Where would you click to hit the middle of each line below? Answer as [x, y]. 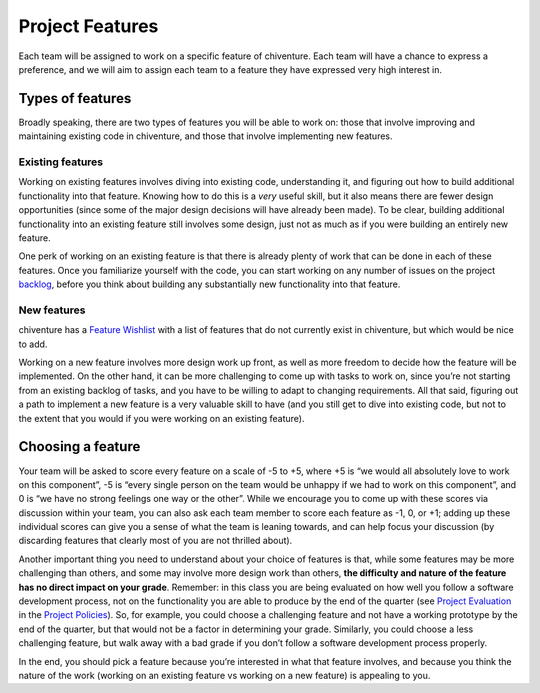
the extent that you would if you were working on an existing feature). [161, 418]
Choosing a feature [79, 446]
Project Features [88, 26]
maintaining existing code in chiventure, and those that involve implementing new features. [206, 136]
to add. [33, 344]
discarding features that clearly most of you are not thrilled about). [155, 541]
